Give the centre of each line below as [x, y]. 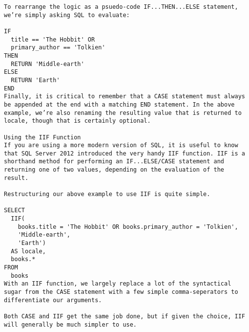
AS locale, [28, 251]
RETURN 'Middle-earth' [48, 64]
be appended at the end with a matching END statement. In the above [119, 104]
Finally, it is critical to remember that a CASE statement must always [124, 97]
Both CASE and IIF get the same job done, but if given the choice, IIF [124, 316]
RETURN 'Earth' [35, 80]
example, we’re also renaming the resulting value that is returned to [123, 113]
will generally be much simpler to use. [71, 324]
